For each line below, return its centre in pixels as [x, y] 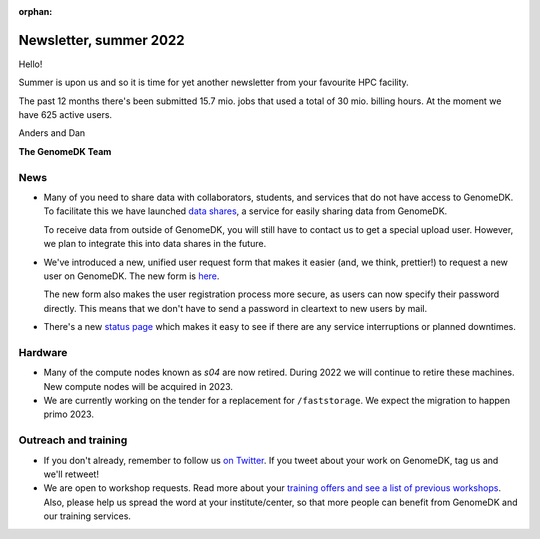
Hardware [43, 352]
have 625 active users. [65, 115]
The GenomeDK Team [65, 151]
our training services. [87, 516]
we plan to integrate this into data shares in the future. [155, 244]
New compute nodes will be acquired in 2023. [138, 386]
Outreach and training [73, 440]
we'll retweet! [71, 474]
